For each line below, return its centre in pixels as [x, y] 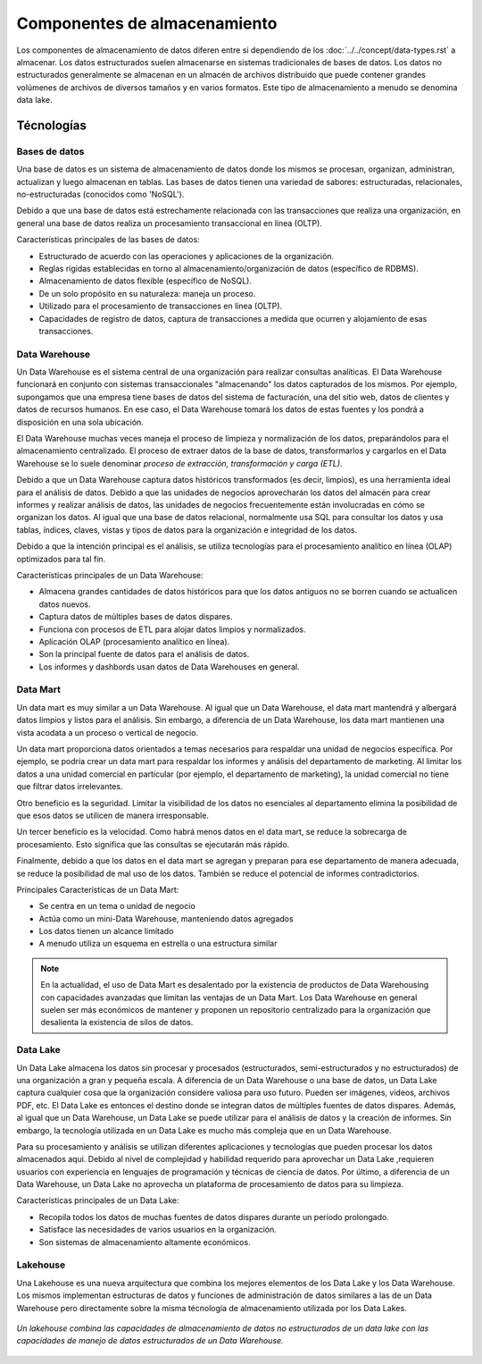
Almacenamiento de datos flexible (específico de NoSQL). [145, 281]
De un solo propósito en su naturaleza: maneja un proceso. [147, 293]
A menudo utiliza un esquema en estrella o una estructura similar [158, 944]
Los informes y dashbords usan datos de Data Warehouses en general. [170, 667]
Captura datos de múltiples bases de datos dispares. [136, 617]
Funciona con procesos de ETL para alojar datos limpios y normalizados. [172, 629]
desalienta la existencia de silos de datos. [117, 1023]
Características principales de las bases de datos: [108, 240]
